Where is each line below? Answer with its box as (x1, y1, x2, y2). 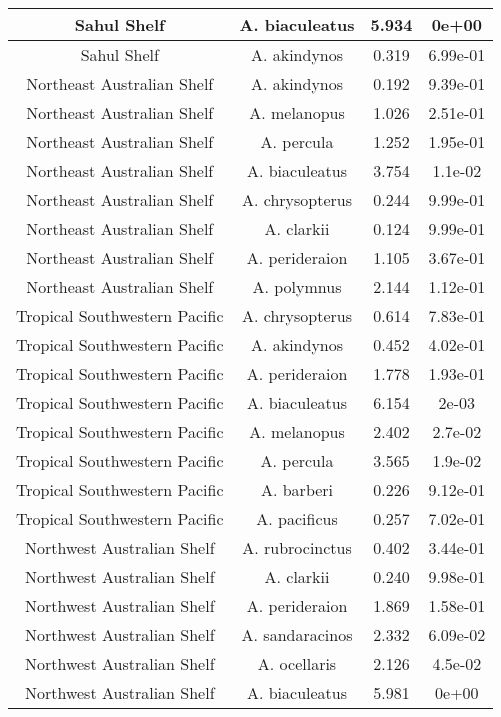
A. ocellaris (257, 652, 337, 675)
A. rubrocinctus (242, 536, 352, 559)
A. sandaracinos (241, 623, 353, 646)
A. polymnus (252, 275, 342, 298)
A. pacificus (256, 507, 338, 530)
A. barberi (260, 478, 334, 501)
